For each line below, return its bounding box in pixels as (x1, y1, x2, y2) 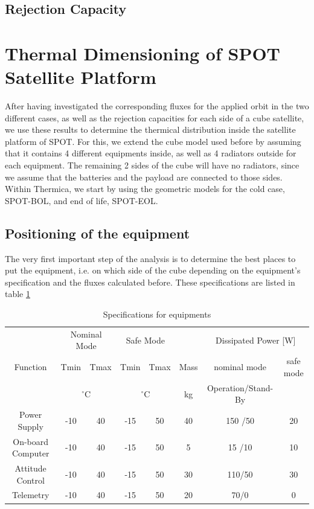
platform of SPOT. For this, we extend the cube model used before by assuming (5, 135, 301, 147)
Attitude (14, 462, 46, 475)
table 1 (5, 287, 30, 300)
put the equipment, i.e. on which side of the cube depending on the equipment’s (5, 264, 301, 277)
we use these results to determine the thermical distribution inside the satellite (5, 123, 296, 136)
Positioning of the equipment (5, 223, 190, 242)
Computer (11, 447, 50, 459)
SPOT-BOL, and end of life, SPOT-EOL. (5, 194, 158, 206)
